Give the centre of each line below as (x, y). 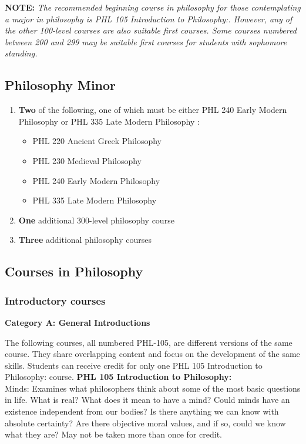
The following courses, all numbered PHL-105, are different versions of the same (149, 342)
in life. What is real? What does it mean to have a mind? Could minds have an (147, 400)
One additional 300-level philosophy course (96, 220)
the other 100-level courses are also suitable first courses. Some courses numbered (151, 30)
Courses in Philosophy (74, 271)
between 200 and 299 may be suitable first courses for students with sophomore (146, 41)
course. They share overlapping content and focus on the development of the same (152, 354)
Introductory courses (55, 300)
